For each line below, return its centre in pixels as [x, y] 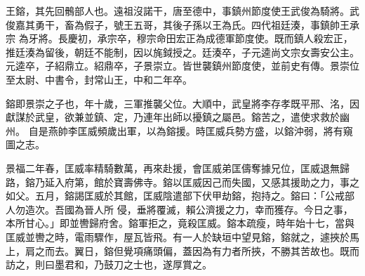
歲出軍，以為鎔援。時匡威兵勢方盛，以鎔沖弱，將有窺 [230, 130]
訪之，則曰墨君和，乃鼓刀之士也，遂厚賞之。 [109, 264]
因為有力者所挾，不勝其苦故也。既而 [276, 250]
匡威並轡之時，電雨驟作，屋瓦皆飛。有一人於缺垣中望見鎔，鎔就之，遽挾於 [178, 236]
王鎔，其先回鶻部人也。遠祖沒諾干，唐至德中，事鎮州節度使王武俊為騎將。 [178, 11]
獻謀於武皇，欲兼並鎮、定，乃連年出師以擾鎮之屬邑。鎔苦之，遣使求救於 [173, 117]
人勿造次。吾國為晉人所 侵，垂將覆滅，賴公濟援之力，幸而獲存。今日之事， [179, 209]
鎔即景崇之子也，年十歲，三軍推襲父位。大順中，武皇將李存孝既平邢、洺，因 [182, 103]
